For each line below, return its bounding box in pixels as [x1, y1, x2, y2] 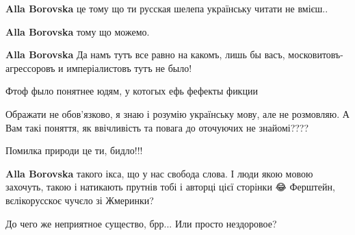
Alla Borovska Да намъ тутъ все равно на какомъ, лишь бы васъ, [5, 47, 285, 62]
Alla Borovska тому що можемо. [5, 24, 150, 38]
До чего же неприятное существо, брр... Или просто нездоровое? [5, 216, 277, 230]
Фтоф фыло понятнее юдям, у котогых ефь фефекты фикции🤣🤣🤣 [5, 84, 266, 98]
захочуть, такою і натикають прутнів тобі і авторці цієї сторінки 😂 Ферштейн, [5, 180, 335, 194]
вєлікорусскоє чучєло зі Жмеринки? [5, 193, 154, 207]
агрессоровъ [5, 60, 55, 75]
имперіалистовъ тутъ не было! [66, 60, 192, 75]
